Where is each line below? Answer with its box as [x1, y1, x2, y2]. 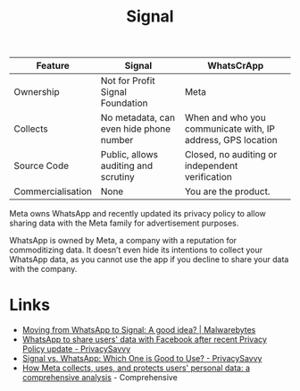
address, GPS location [184, 134, 279, 147]
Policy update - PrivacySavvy [21, 344, 131, 354]
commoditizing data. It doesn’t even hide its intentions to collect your [9, 244, 263, 256]
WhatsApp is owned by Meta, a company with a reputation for [9, 235, 237, 246]
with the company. [9, 264, 78, 275]
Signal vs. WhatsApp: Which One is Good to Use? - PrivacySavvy [21, 353, 262, 364]
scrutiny [100, 171, 136, 183]
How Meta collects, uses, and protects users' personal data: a [21, 362, 250, 373]
